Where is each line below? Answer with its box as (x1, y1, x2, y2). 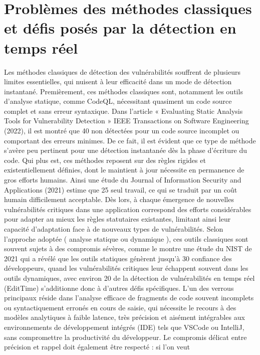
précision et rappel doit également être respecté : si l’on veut (4, 341, 190, 352)
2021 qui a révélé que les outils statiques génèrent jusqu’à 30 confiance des (4, 253, 232, 263)
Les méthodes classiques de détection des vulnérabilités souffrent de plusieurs (4, 66, 240, 77)
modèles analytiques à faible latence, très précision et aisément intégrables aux (4, 312, 245, 322)
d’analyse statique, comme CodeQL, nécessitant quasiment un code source (4, 96, 232, 106)
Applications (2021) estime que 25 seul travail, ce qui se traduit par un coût (4, 184, 237, 195)
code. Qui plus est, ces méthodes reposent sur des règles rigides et (4, 154, 206, 165)
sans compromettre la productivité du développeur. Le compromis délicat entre (4, 331, 247, 342)
